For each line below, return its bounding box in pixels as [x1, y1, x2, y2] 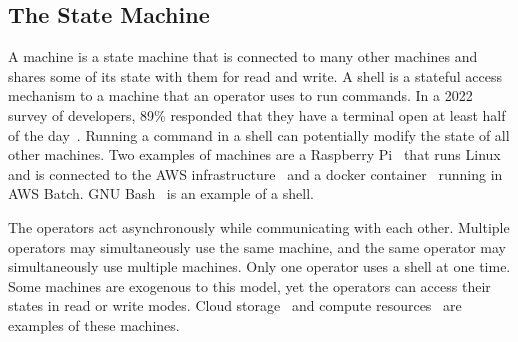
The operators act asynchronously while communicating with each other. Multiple [8, 216, 510, 237]
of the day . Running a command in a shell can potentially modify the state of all [8, 124, 510, 145]
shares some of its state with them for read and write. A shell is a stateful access [8, 65, 502, 86]
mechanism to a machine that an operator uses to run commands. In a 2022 [8, 85, 473, 106]
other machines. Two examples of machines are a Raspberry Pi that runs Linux [8, 144, 501, 165]
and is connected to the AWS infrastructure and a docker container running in [8, 163, 503, 184]
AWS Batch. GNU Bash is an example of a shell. [8, 183, 314, 204]
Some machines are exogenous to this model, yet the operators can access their [8, 275, 491, 296]
